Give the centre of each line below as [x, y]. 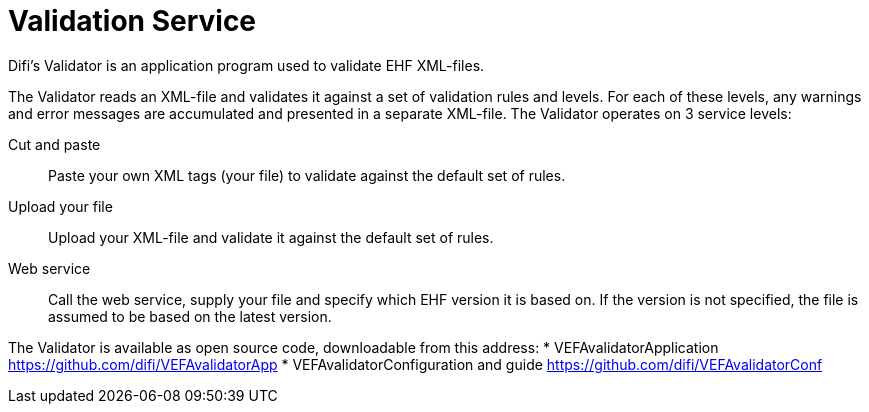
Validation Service [132, 21]
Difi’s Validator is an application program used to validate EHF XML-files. [246, 65]
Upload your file [60, 206]
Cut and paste [54, 144]
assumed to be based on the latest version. [190, 316]
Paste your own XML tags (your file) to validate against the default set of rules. [307, 175]
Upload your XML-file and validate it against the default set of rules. [271, 237]
